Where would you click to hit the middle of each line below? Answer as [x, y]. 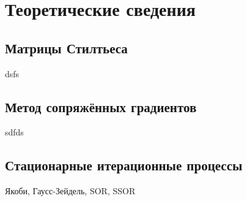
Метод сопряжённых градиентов [101, 106]
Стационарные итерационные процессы [124, 165]
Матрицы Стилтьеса [66, 47]
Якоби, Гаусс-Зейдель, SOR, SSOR [70, 191]
